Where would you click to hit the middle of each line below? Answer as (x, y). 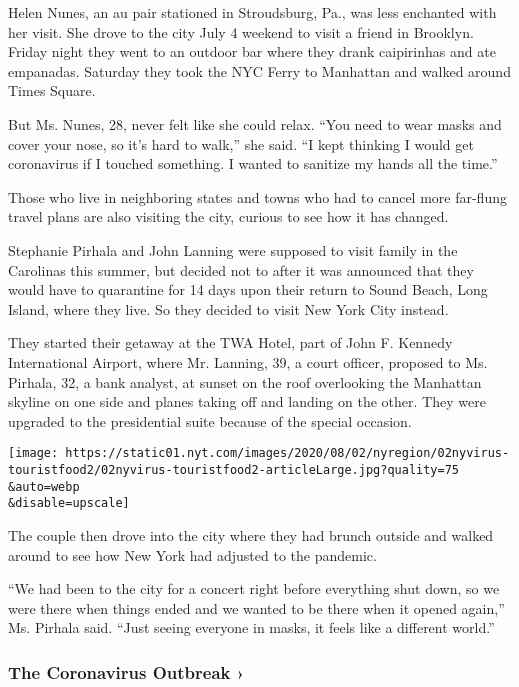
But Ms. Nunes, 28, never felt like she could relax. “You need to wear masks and (255, 123)
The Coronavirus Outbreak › (126, 671)
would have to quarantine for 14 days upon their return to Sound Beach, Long (248, 289)
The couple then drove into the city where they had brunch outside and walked (251, 534)
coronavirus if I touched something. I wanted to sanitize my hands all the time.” (253, 163)
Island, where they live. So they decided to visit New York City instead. (228, 308)
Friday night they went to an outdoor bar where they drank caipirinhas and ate (252, 51)
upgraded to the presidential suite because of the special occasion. (210, 420)
